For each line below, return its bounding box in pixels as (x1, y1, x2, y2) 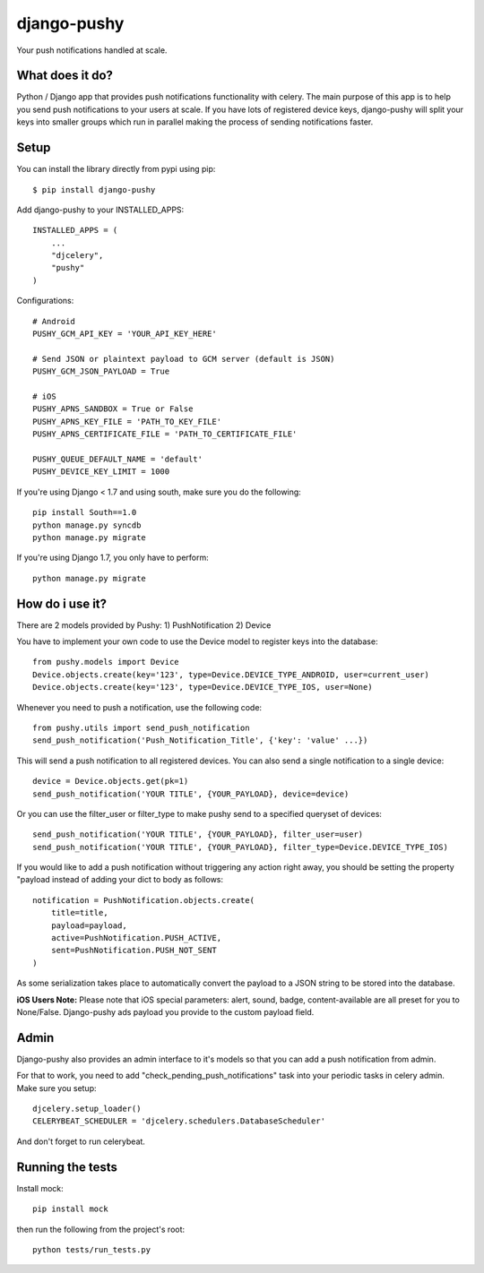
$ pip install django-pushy (32, 185, 156, 194)
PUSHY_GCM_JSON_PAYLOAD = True (32, 366, 170, 376)
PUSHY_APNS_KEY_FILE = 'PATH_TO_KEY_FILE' (32, 417, 222, 426)
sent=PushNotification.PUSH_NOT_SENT (50, 945, 217, 956)
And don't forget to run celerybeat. (16, 1136, 145, 1147)
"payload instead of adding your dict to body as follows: (16, 874, 224, 885)
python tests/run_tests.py (32, 1244, 151, 1254)
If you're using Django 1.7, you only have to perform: (16, 552, 210, 563)
